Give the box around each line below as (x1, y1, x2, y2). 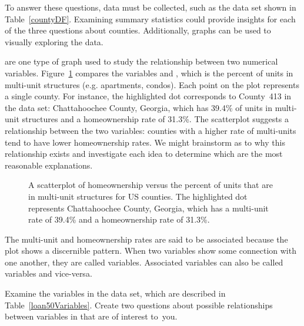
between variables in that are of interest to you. (5, 310, 178, 322)
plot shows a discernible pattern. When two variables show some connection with (5, 244, 296, 257)
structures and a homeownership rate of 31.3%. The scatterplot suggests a (22, 113, 289, 125)
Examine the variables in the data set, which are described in (5, 287, 226, 300)
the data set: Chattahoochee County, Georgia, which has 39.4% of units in (5, 101, 272, 113)
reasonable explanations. (5, 159, 93, 171)
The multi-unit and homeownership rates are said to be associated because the (5, 233, 288, 245)
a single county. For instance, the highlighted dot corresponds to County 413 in (5, 90, 292, 102)
